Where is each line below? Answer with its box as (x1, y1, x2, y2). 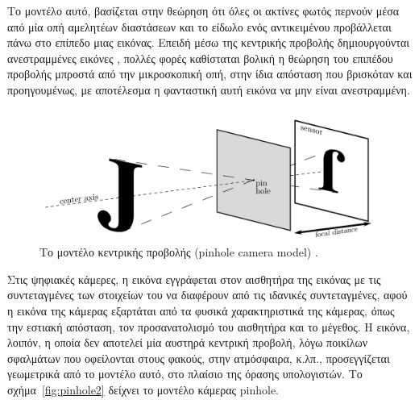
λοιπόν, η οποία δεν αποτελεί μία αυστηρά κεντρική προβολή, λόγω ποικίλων (7, 334, 368, 351)
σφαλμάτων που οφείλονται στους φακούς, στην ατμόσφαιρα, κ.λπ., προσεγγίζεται (7, 349, 390, 366)
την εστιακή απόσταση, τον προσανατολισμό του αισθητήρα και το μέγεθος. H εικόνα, (7, 318, 410, 335)
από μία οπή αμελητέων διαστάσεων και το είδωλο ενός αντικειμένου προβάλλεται (7, 18, 392, 35)
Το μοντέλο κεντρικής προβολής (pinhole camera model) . (39, 244, 318, 260)
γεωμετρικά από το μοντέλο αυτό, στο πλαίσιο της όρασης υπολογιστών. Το (7, 365, 363, 382)
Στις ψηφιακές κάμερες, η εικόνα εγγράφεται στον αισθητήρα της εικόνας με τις (7, 270, 381, 287)
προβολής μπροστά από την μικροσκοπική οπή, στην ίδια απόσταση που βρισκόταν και (7, 65, 413, 82)
